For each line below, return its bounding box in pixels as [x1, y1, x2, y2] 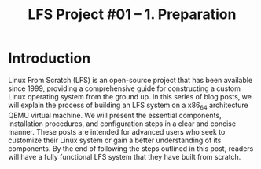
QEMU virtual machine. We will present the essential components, [8, 110, 222, 120]
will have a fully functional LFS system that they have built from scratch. [8, 152, 241, 161]
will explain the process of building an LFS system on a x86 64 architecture [8, 100, 249, 111]
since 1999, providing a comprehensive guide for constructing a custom [8, 84, 241, 93]
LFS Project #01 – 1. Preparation [28, 5, 237, 23]
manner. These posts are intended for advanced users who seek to [8, 127, 226, 136]
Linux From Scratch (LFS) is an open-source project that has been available [8, 75, 253, 84]
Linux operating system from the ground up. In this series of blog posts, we [8, 92, 252, 101]
